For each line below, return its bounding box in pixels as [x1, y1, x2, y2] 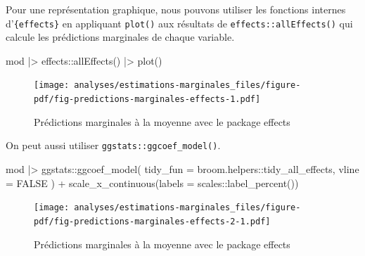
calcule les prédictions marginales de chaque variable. [6, 30, 235, 44]
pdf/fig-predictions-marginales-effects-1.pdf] [34, 94, 261, 105]
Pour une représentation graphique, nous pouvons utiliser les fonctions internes [6, 2, 346, 16]
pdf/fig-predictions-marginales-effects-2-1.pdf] [34, 216, 271, 226]
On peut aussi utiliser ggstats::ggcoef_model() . [6, 138, 221, 153]
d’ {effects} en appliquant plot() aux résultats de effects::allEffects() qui [6, 15, 353, 30]
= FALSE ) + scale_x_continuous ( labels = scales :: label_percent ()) [6, 175, 299, 190]
